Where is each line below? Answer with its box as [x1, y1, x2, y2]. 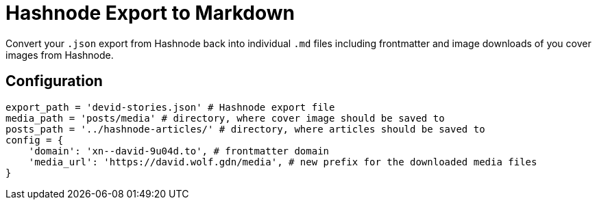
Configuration [5, 72, 103, 90]
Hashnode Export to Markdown [5, 1, 295, 25]
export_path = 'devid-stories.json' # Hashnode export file [5, 101, 335, 113]
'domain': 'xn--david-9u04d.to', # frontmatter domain [28, 145, 330, 156]
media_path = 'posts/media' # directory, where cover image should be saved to [5, 112, 445, 124]
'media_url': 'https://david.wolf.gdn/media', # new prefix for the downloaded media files [28, 156, 537, 167]
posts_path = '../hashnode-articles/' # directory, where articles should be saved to [5, 123, 485, 135]
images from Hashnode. [5, 49, 114, 61]
